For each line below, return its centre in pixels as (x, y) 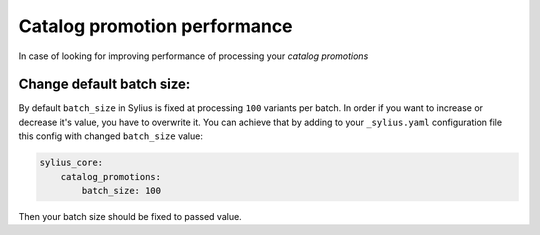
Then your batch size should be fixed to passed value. (130, 216)
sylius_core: (71, 163)
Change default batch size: (104, 84)
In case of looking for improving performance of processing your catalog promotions (193, 56)
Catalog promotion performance (156, 26)
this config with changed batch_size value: (111, 136)
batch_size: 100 (121, 190)
